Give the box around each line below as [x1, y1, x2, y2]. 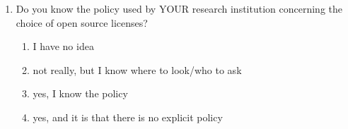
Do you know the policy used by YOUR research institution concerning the [16, 1, 342, 16]
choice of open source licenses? [16, 15, 148, 30]
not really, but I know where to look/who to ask [33, 62, 242, 77]
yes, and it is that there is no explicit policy [33, 109, 223, 124]
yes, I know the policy [33, 86, 128, 101]
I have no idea [33, 39, 94, 54]
